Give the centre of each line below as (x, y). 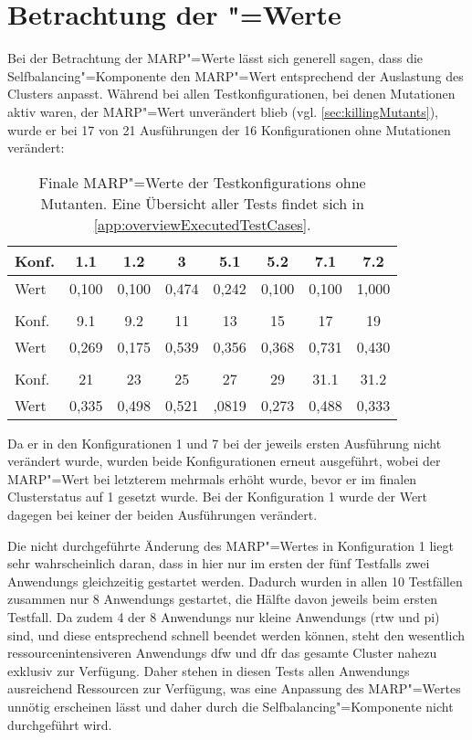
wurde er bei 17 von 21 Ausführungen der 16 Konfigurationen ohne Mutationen (229, 129)
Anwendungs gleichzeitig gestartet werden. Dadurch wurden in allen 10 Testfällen (235, 581)
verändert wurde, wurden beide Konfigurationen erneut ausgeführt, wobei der (224, 461)
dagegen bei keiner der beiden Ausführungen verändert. (163, 515)
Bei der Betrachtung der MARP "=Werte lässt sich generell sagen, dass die (215, 58)
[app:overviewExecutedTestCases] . (202, 224)
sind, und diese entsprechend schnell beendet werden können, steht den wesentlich (236, 634)
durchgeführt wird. (60, 724)
